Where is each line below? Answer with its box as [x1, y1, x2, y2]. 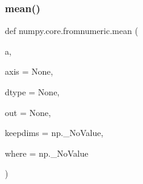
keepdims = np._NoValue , [5, 126, 104, 139]
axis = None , [5, 65, 53, 78]
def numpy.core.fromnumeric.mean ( [5, 24, 138, 37]
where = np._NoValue [5, 146, 88, 159]
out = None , [5, 106, 51, 118]
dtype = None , [5, 86, 60, 98]
